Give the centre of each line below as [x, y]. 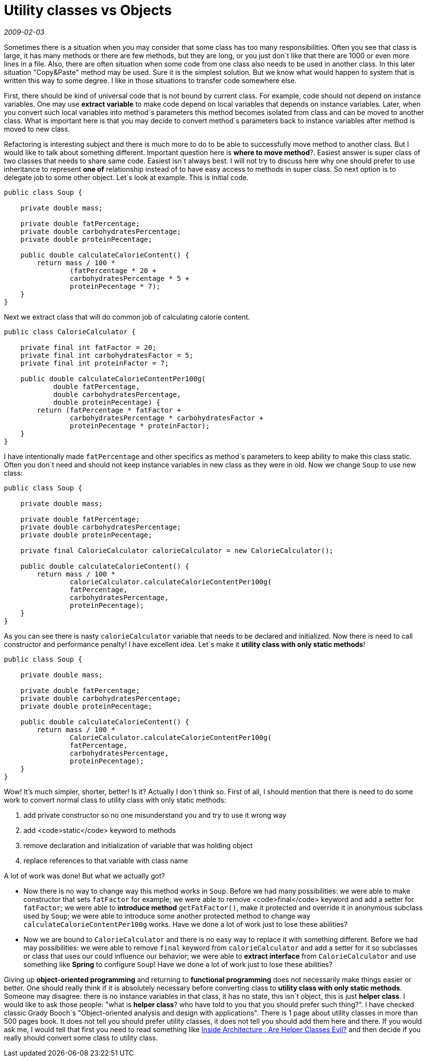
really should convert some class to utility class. [81, 1038]
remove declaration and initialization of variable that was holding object [138, 845]
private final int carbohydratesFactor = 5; [107, 355]
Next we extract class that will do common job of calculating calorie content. [127, 317]
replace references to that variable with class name [106, 860]
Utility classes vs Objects [88, 10]
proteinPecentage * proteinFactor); [140, 426]
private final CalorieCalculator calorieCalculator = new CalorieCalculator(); [177, 550]
